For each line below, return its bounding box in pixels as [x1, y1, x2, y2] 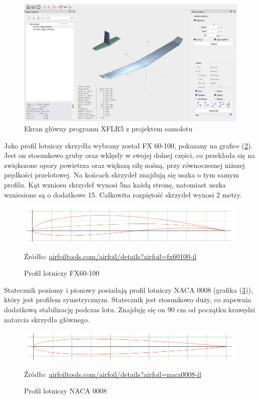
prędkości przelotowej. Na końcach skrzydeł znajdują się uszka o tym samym [4, 169, 239, 180]
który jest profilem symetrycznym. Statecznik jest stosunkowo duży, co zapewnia [4, 294, 251, 305]
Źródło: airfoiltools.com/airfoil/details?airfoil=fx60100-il [24, 251, 197, 261]
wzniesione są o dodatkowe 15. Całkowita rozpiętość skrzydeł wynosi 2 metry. [4, 189, 242, 199]
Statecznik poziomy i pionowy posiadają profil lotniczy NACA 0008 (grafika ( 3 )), [4, 284, 253, 295]
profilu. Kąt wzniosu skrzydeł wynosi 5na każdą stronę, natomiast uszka [4, 179, 226, 189]
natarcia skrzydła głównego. [4, 314, 90, 324]
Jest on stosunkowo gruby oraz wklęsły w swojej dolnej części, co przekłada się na [4, 150, 255, 160]
